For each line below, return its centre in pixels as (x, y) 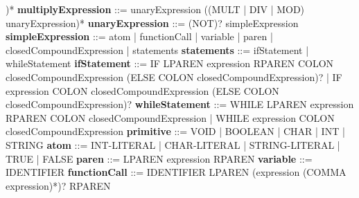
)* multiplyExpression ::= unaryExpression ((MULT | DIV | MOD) (155, 9)
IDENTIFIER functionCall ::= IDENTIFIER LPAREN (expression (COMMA (176, 172)
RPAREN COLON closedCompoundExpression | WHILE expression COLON (170, 117)
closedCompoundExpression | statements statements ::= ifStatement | (157, 49)
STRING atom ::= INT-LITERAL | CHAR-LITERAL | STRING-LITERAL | (173, 144)
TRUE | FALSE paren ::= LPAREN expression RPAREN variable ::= (159, 158)
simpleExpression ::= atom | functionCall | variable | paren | (139, 36)
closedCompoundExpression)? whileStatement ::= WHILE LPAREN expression (180, 104)
